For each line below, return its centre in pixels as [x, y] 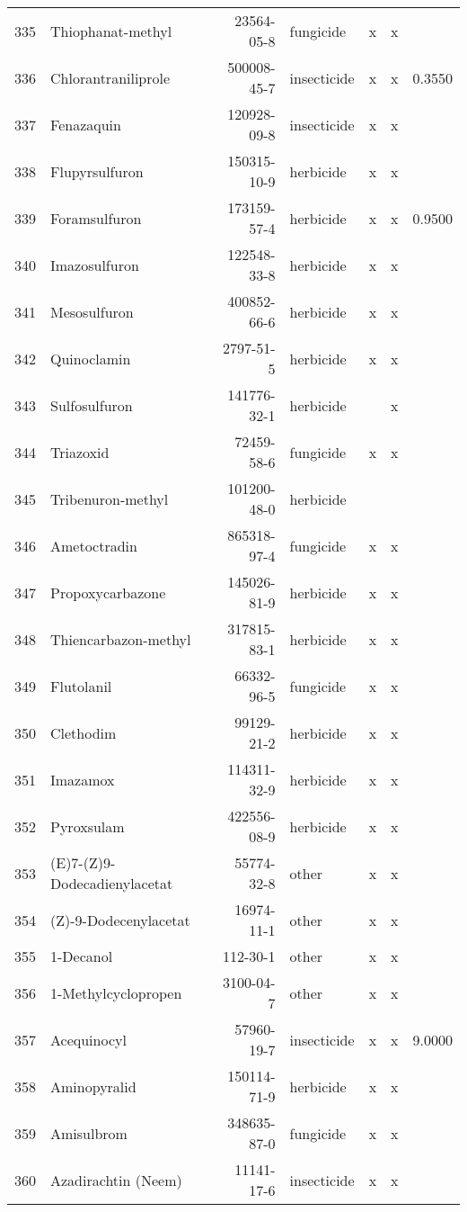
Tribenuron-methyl [110, 498]
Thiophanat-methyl [111, 31]
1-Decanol [82, 956]
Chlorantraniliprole [110, 77]
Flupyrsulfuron [97, 171]
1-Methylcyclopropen [116, 992]
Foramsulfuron [96, 218]
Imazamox [83, 779]
